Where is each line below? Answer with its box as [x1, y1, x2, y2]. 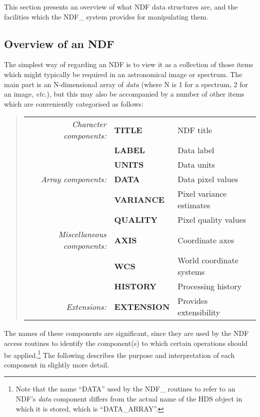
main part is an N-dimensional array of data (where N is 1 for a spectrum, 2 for [4, 79, 248, 89]
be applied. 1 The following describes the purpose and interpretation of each [4, 348, 235, 360]
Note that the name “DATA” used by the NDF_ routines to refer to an [15, 383, 235, 394]
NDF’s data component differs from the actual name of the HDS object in [15, 393, 242, 403]
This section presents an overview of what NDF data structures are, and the [4, 2, 238, 12]
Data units [177, 159, 215, 171]
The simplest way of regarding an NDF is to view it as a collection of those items [4, 59, 253, 70]
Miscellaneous [58, 228, 106, 240]
